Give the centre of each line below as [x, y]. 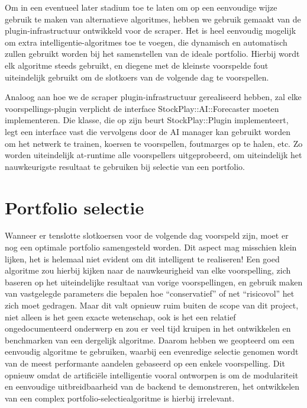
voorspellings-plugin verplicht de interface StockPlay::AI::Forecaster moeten [142, 108]
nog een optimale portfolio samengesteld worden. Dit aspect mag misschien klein [151, 247]
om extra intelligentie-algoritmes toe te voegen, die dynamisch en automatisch [146, 42]
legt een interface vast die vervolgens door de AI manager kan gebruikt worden [148, 131]
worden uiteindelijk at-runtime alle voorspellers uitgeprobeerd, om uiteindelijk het [153, 155]
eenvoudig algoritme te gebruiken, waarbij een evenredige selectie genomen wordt [152, 351]
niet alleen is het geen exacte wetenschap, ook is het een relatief [120, 317]
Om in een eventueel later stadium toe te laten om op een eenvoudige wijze [141, 7]
